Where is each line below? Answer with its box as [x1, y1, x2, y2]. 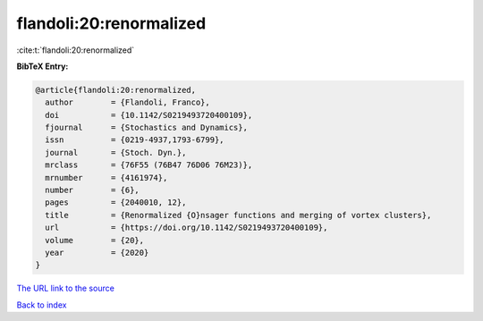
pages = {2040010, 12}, [45, 198, 187, 207]
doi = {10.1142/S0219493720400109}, [45, 110, 253, 120]
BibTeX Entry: [16, 61, 69, 72]
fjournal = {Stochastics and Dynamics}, [45, 122, 248, 133]
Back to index [16, 300, 67, 310]
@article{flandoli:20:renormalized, [35, 85, 197, 95]
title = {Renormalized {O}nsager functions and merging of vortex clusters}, [45, 210, 432, 220]
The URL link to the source [16, 283, 115, 294]
